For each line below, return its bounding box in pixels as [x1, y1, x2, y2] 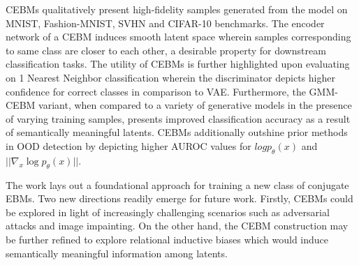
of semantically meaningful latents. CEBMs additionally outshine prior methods [6, 125, 348, 139]
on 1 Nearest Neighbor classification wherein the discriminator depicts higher [6, 70, 335, 84]
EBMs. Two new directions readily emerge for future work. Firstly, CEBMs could [6, 191, 353, 206]
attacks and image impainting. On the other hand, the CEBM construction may [6, 218, 349, 233]
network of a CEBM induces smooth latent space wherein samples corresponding [6, 29, 351, 44]
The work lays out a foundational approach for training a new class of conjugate [6, 177, 349, 192]
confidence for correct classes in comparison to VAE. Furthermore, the [6, 84, 306, 98]
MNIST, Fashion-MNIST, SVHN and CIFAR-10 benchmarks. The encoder [6, 15, 325, 30]
